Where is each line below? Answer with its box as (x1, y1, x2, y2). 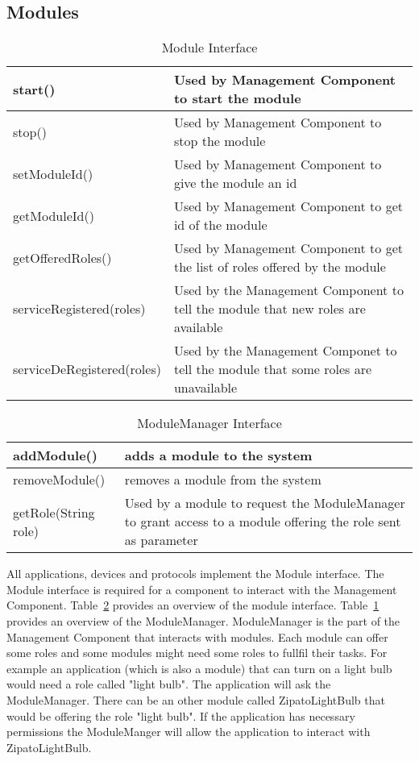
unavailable (173, 378, 238, 397)
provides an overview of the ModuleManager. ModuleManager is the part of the (6, 612, 400, 629)
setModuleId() (13, 164, 93, 183)
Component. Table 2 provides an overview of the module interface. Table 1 (6, 597, 380, 613)
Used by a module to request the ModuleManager (124, 493, 405, 513)
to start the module (173, 89, 301, 108)
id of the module (173, 215, 268, 235)
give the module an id (173, 173, 297, 193)
